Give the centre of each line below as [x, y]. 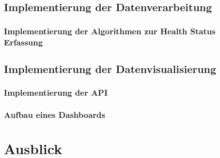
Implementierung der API [56, 93]
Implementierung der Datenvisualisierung [110, 68]
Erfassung [24, 42]
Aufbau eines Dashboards [55, 115]
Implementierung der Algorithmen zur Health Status [110, 31]
